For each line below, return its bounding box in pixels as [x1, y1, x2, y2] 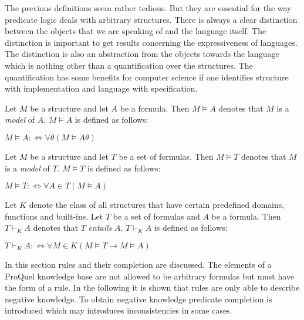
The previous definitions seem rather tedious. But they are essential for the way [5, 2, 292, 14]
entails [88, 221, 112, 234]
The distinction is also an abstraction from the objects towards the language [5, 48, 279, 60]
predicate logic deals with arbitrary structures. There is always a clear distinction [5, 13, 298, 25]
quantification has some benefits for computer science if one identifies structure [5, 70, 289, 83]
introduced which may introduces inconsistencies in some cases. [5, 304, 232, 316]
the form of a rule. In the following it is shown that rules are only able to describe [5, 281, 300, 294]
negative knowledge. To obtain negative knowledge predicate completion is [5, 292, 272, 305]
